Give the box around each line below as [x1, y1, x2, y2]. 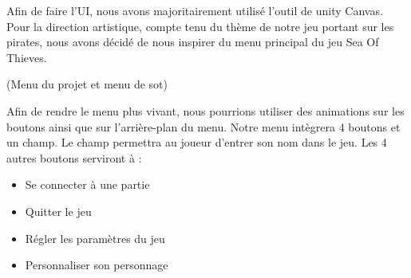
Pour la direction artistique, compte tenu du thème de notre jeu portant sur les [6, 18, 394, 34]
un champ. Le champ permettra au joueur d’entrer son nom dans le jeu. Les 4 [6, 134, 387, 151]
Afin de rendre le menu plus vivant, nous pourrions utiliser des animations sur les [6, 102, 405, 119]
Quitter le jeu [25, 202, 92, 219]
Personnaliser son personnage [25, 256, 168, 273]
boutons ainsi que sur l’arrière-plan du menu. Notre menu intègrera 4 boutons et [6, 118, 401, 135]
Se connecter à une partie [25, 176, 150, 193]
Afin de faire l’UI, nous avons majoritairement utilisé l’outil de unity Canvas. [6, 2, 383, 18]
